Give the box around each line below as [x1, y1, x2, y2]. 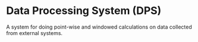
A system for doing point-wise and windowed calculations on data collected [6, 23, 192, 30]
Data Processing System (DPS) [6, 4, 162, 17]
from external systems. [6, 29, 63, 36]
